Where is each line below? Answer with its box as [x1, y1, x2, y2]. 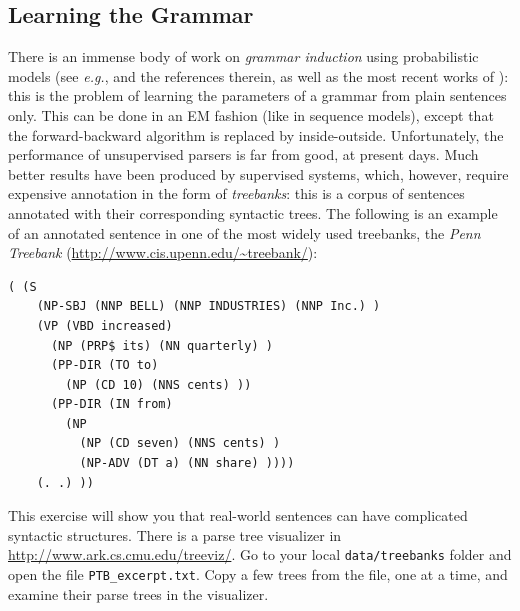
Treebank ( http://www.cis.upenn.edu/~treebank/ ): [8, 242, 318, 263]
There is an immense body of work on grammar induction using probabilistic [8, 46, 479, 67]
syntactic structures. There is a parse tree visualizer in [8, 524, 342, 545]
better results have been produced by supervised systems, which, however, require [8, 163, 509, 184]
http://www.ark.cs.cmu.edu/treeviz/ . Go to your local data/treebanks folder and [8, 544, 512, 565]
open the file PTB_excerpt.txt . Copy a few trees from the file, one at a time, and [8, 564, 508, 585]
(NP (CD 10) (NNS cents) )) [65, 377, 252, 392]
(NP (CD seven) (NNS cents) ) [79, 436, 281, 451]
